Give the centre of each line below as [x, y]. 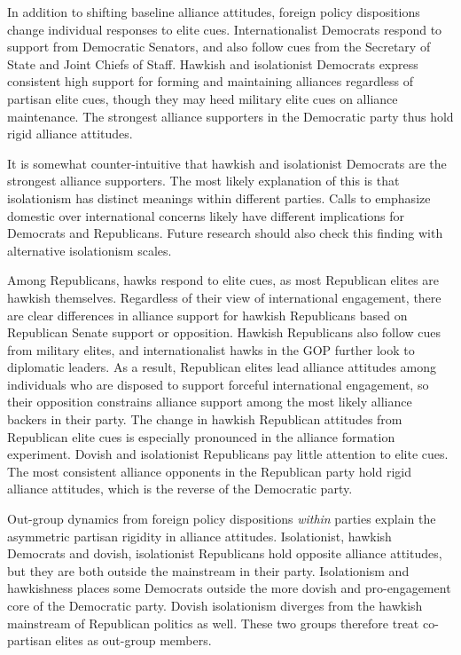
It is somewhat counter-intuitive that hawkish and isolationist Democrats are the [227, 163]
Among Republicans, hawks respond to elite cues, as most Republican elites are [223, 280]
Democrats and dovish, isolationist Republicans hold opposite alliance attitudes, [225, 553]
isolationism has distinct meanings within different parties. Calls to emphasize [219, 197]
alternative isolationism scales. [90, 250]
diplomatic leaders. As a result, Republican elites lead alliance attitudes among [222, 367]
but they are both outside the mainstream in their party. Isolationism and [208, 570]
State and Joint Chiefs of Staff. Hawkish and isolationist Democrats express [213, 63]
